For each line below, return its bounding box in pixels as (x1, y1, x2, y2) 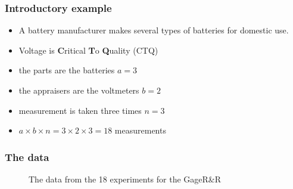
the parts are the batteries (18, 64, 115, 76)
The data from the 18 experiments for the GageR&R (29, 173, 222, 185)
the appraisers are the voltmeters (18, 84, 139, 96)
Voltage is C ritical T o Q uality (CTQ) (18, 44, 158, 56)
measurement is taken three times (18, 104, 142, 116)
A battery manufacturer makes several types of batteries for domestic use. (18, 24, 289, 36)
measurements (114, 124, 166, 137)
